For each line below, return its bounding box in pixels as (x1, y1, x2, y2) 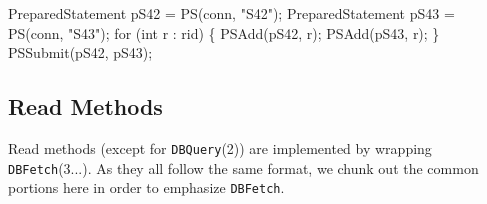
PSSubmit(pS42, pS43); (8, 42, 153, 63)
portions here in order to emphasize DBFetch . (8, 177, 285, 198)
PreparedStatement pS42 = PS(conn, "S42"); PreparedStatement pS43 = (8, 3, 455, 23)
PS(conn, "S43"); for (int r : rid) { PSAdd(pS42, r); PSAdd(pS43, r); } (8, 22, 440, 43)
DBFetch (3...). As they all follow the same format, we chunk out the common (8, 157, 479, 178)
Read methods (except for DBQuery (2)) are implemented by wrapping (8, 137, 432, 158)
